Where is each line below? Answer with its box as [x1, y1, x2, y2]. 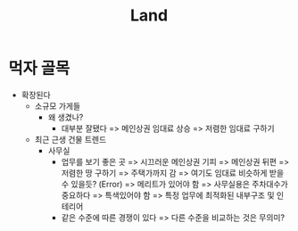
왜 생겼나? [47, 111, 84, 122]
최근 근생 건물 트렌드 [34, 134, 107, 144]
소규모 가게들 [34, 100, 81, 111]
